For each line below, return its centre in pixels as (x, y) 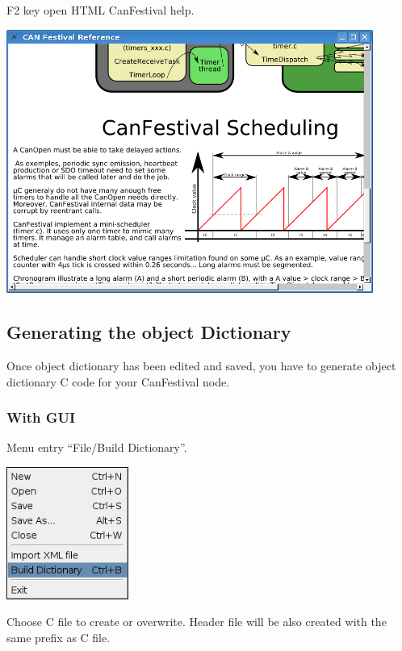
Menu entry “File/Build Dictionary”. (97, 447)
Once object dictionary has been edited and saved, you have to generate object (201, 365)
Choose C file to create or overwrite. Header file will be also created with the (197, 622)
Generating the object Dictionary (149, 332)
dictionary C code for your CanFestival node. (118, 381)
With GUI (41, 417)
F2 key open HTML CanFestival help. (100, 10)
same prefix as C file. (59, 637)
